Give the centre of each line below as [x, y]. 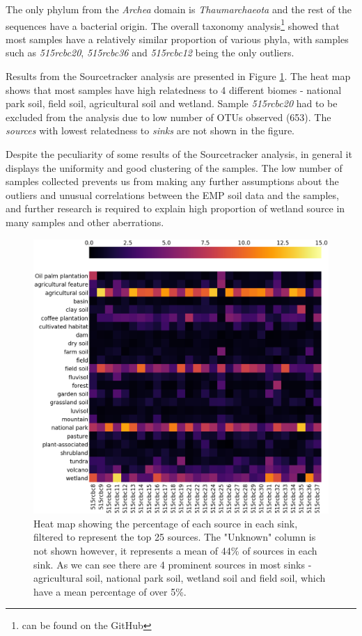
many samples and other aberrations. [85, 222]
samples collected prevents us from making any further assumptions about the [172, 181]
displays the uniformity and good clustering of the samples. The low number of [174, 167]
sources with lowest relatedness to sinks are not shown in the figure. [150, 130]
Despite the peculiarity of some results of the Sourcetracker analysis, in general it [179, 154]
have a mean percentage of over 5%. [110, 591]
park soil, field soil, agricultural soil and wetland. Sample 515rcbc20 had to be [172, 103]
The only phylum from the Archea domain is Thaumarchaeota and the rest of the [179, 9]
